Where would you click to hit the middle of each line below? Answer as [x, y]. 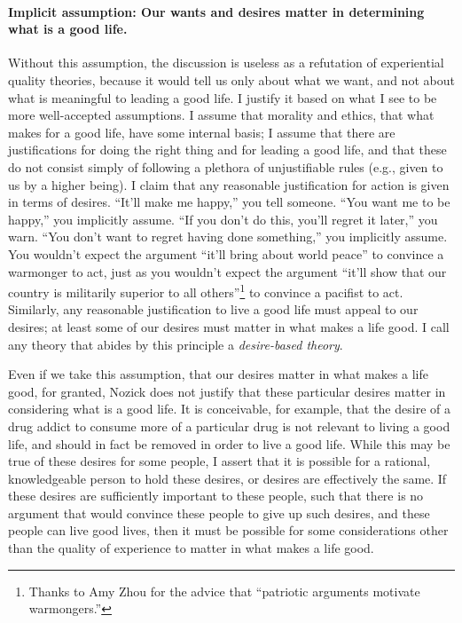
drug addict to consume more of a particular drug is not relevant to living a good [229, 426]
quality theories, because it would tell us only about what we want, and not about [231, 79]
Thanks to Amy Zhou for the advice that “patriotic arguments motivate [224, 591]
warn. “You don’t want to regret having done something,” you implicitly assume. [228, 237]
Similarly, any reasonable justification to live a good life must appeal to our [213, 309]
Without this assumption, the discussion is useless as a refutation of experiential [226, 63]
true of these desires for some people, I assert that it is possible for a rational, [219, 461]
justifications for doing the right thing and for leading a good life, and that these [227, 150]
